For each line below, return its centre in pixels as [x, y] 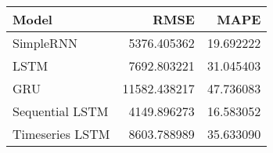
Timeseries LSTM [61, 134]
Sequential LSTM [61, 111]
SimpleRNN [45, 43]
